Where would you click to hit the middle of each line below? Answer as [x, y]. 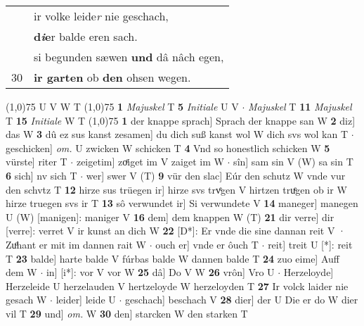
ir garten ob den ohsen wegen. [112, 77]
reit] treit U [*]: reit [310, 244]
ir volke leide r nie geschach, [101, 16]
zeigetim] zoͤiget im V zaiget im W [150, 162]
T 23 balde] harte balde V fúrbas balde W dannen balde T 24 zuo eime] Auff [173, 258]
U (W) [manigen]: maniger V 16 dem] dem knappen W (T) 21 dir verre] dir [170, 217]
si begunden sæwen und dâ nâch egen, [129, 57]
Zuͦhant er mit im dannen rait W [76, 244]
